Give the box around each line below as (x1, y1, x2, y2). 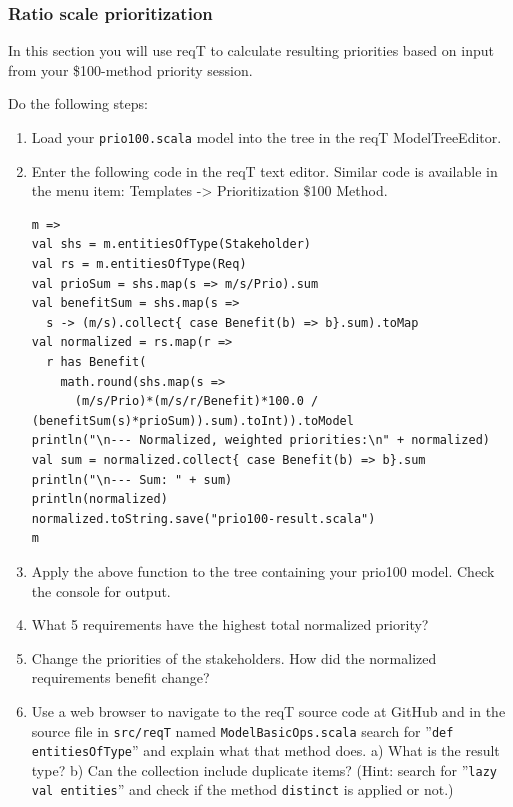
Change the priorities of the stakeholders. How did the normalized (31, 647, 437, 668)
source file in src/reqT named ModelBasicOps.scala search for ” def (31, 720, 454, 741)
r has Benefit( (46, 355, 147, 369)
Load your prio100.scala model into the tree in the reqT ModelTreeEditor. (31, 127, 502, 147)
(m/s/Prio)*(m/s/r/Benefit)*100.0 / (74, 394, 319, 409)
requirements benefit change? (31, 667, 210, 688)
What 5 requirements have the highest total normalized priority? (31, 614, 429, 635)
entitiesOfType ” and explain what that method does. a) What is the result (31, 740, 500, 761)
